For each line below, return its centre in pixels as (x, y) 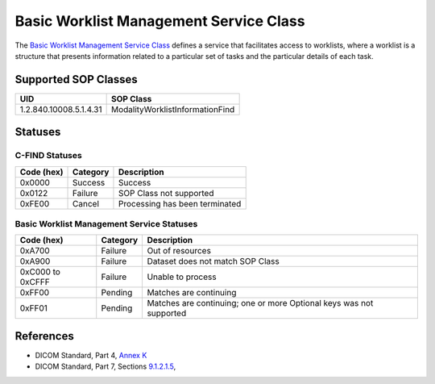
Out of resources (179, 251)
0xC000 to (40, 272)
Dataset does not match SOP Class (213, 261)
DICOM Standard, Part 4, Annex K (91, 355)
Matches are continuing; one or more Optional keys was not (260, 303)
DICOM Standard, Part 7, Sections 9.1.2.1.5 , (106, 366)
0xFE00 (35, 203)
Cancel (86, 203)
